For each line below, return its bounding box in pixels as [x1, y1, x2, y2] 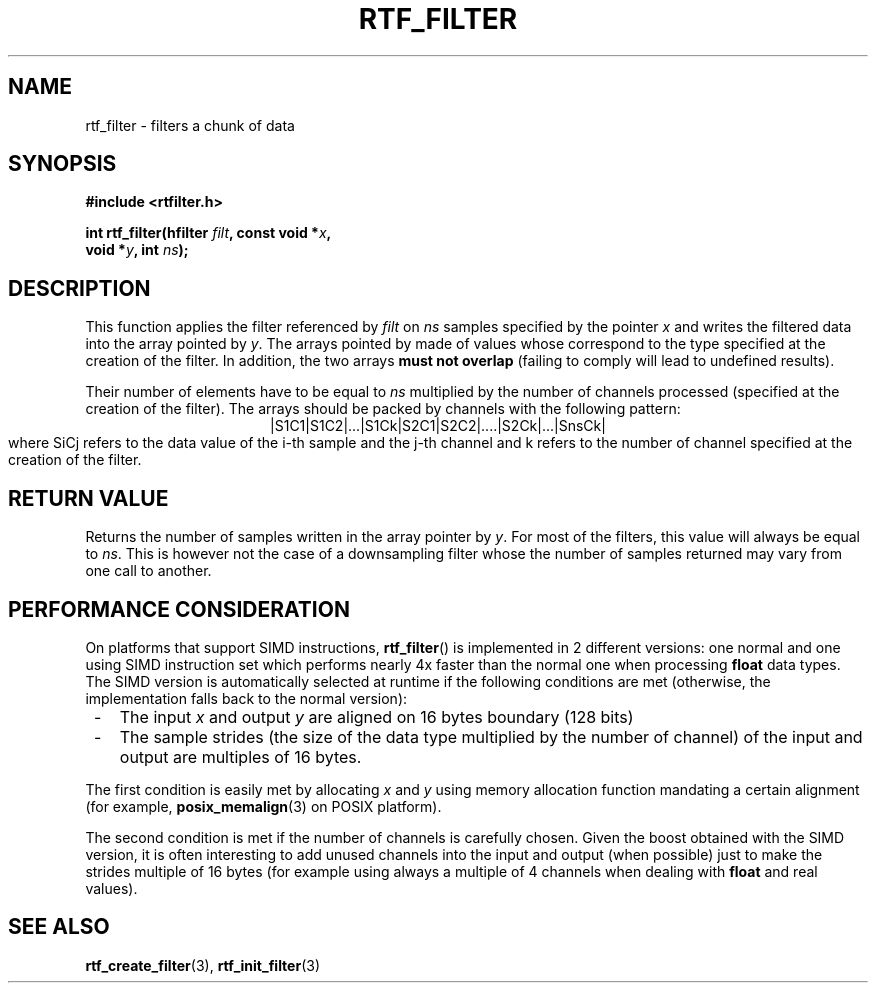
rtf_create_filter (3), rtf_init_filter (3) [85, 956, 321, 974]
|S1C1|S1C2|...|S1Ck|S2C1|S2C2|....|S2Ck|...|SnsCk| [270, 417, 606, 435]
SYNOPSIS [8, 151, 117, 177]
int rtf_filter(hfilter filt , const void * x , [85, 224, 332, 242]
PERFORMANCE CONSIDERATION [8, 596, 350, 622]
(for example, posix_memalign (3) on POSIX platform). [85, 797, 442, 815]
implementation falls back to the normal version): [85, 689, 408, 707]
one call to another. [85, 562, 212, 580]
